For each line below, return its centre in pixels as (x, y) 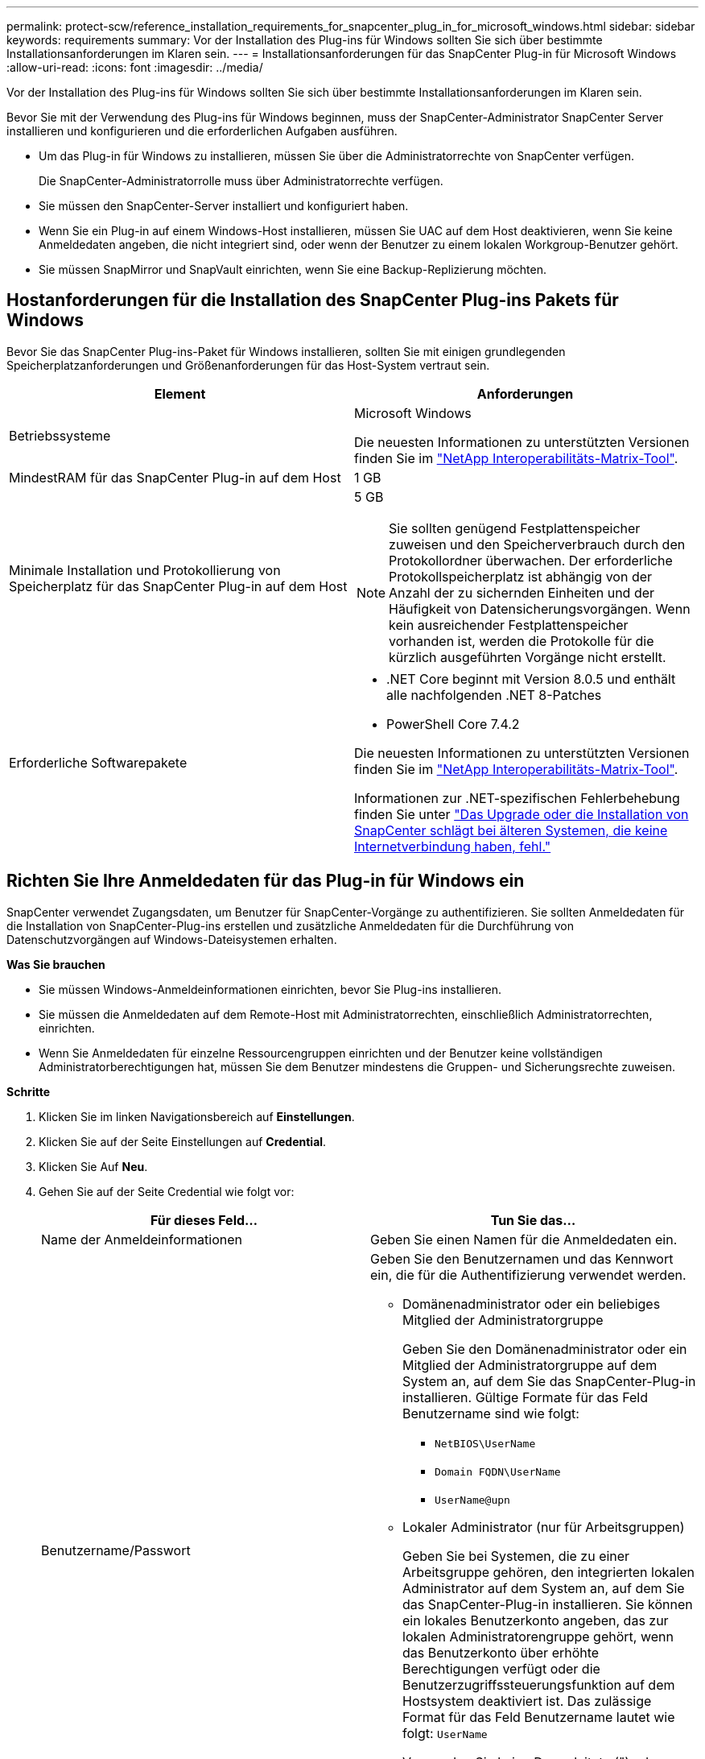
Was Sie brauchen (56, 964)
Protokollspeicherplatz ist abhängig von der (521, 576)
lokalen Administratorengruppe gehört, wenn (538, 1636)
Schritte (28, 1091)
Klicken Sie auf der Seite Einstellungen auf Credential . (183, 1141)
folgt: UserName (445, 1733)
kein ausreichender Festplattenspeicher (509, 625)
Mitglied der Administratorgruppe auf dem (530, 1365)
